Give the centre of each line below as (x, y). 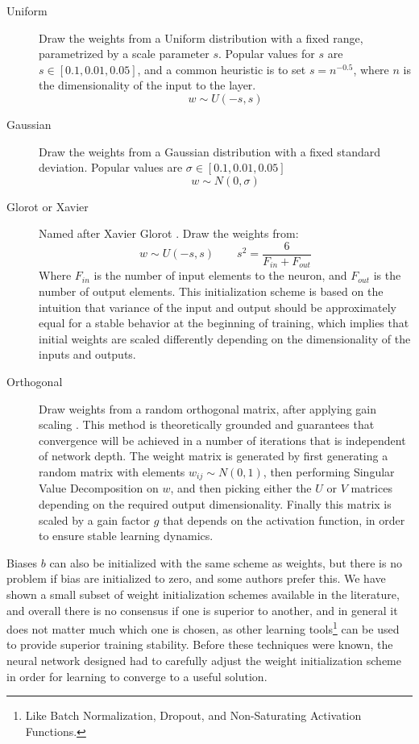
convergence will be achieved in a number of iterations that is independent (222, 440)
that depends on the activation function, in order (284, 520)
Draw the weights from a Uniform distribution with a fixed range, (201, 37)
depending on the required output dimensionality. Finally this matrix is (215, 504)
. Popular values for (267, 54)
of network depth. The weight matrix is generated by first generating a (214, 456)
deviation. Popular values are (111, 167)
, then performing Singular (329, 471)
